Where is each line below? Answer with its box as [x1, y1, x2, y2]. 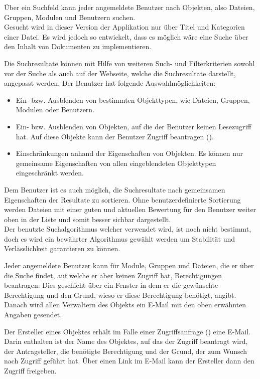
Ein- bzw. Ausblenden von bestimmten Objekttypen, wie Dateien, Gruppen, [16, 94, 250, 105]
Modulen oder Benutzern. [16, 104, 95, 115]
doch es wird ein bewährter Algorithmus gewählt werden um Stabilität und [4, 233, 235, 244]
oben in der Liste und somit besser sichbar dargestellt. [4, 214, 171, 224]
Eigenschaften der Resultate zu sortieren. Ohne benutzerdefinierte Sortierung [4, 194, 241, 205]
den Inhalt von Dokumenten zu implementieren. [4, 41, 152, 52]
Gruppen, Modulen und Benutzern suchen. [4, 12, 136, 22]
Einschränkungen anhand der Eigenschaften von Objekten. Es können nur [16, 148, 243, 158]
